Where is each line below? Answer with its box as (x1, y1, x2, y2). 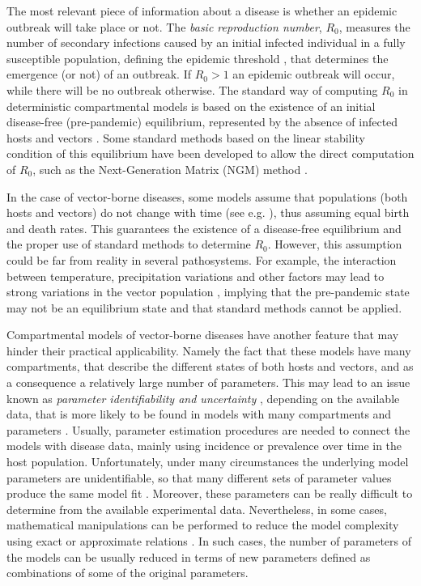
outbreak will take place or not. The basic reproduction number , (6, 18, 322, 35)
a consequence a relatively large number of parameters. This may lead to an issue (6, 374, 410, 391)
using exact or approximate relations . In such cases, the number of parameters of (6, 533, 412, 549)
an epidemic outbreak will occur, (232, 66, 395, 83)
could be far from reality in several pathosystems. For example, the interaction (6, 251, 397, 268)
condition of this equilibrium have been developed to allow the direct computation (6, 145, 415, 162)
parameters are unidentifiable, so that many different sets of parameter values (6, 469, 392, 486)
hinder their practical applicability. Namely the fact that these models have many (6, 342, 411, 359)
